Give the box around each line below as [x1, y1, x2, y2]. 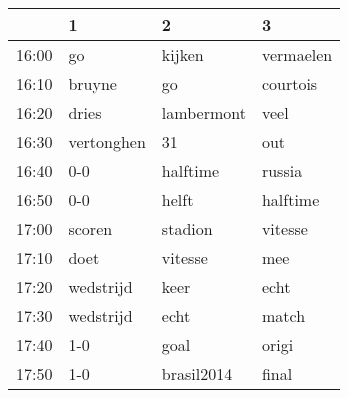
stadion [161, 217, 213, 240]
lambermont [161, 101, 246, 124]
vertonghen [68, 130, 146, 153]
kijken [161, 43, 204, 66]
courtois [261, 72, 318, 95]
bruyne [68, 72, 117, 95]
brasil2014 [161, 362, 233, 385]
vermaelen [261, 43, 333, 66]
